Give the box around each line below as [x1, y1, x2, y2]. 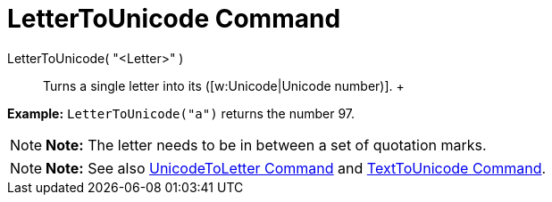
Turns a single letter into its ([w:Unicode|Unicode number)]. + [43, 77, 405, 93]
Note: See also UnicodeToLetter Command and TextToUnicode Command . [46, 158, 547, 177]
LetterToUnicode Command [7, 4, 341, 34]
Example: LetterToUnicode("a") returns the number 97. [7, 105, 355, 121]
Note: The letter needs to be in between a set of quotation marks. [46, 135, 487, 154]
